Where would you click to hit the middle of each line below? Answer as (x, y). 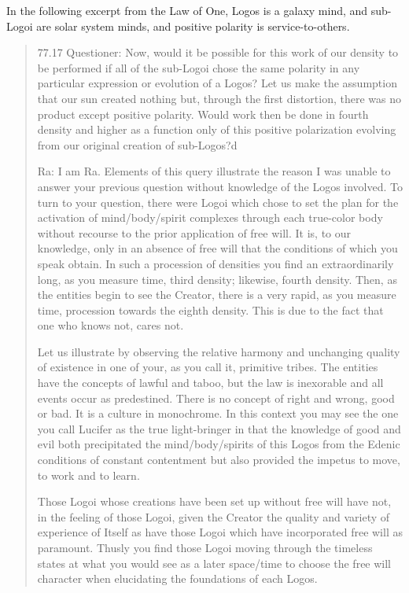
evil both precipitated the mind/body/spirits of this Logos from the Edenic (219, 444)
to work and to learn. (88, 475)
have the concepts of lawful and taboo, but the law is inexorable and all (210, 383)
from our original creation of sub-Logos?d (137, 144)
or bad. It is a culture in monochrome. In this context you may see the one (218, 413)
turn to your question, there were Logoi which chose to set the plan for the (218, 202)
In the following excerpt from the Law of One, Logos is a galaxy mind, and (187, 10)
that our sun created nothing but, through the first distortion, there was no (219, 98)
